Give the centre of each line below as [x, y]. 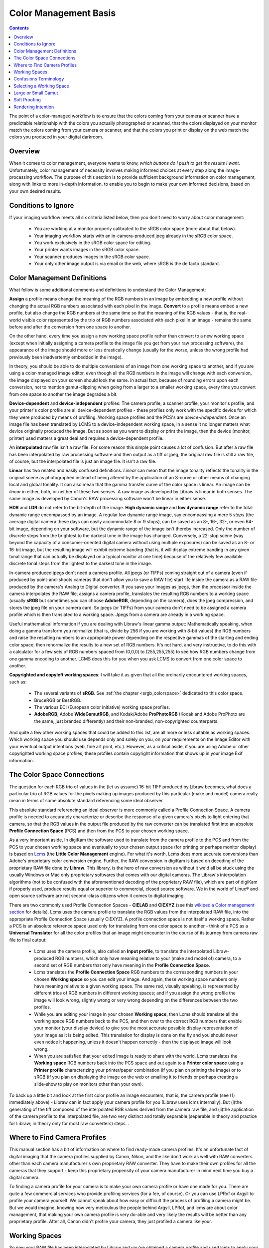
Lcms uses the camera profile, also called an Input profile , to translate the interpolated [123, 951]
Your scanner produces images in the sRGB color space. [92, 257]
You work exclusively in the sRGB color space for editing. [93, 243]
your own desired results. [35, 191]
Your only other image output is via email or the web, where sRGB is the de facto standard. [127, 264]
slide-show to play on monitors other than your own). [89, 1084]
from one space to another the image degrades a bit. [64, 394]
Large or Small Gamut [36, 93]
